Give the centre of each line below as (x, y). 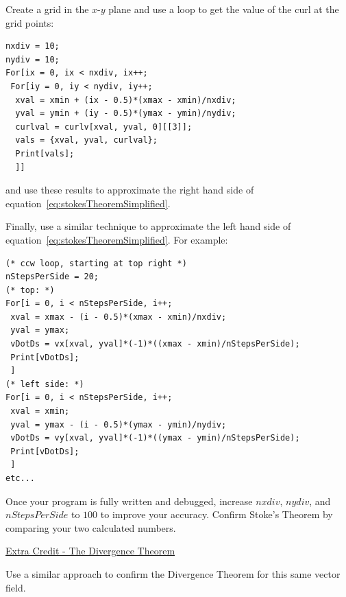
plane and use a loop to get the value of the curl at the (224, 9)
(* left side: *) (45, 384)
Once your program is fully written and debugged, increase (129, 501)
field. (16, 587)
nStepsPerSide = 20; (52, 277)
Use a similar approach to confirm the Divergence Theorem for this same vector (173, 573)
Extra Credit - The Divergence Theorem (90, 551)
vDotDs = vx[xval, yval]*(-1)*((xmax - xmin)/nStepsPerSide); (155, 344)
